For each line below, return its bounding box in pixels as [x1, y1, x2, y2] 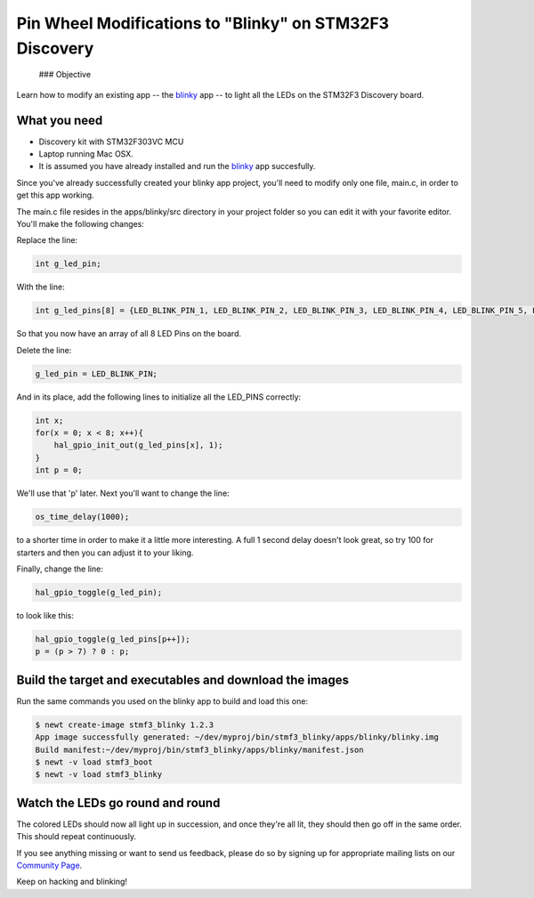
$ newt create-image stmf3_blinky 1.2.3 [35, 719, 214, 730]
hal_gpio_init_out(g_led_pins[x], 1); [53, 441, 223, 450]
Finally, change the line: [16, 563, 104, 574]
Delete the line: [16, 344, 72, 355]
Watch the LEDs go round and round [16, 795, 221, 810]
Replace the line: [16, 235, 78, 246]
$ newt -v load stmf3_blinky [35, 770, 163, 780]
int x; [35, 415, 64, 425]
